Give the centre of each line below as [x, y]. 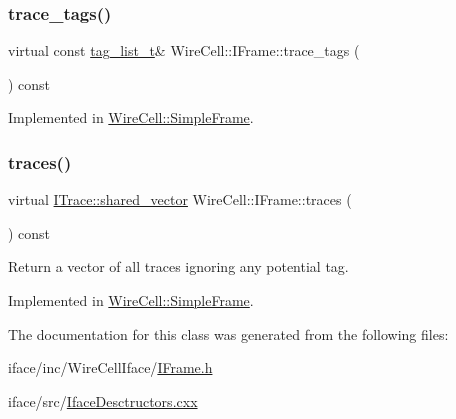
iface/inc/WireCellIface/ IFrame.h [110, 367]
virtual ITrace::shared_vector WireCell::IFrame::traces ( [180, 199]
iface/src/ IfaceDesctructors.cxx [103, 400]
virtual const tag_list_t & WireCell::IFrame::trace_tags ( [184, 50]
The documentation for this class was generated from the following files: [228, 333]
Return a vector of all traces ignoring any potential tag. [178, 266]
